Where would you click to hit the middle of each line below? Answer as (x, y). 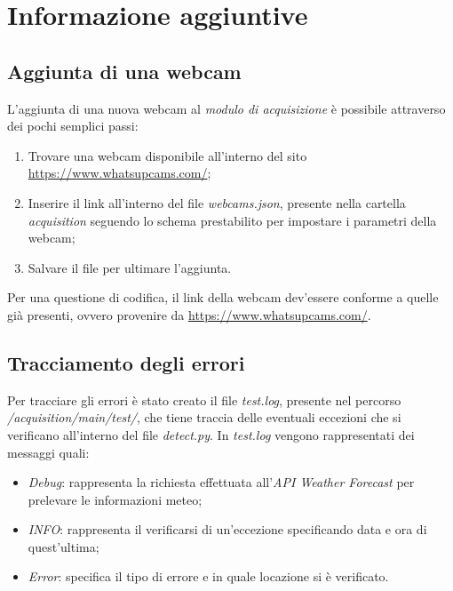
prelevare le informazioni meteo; (115, 499)
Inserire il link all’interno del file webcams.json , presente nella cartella (217, 202)
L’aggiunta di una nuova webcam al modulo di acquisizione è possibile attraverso (226, 108)
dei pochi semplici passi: (73, 126)
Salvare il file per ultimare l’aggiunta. (130, 267)
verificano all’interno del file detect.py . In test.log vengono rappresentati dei (211, 434)
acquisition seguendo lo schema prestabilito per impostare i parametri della (232, 220)
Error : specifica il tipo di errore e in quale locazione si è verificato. (208, 576)
